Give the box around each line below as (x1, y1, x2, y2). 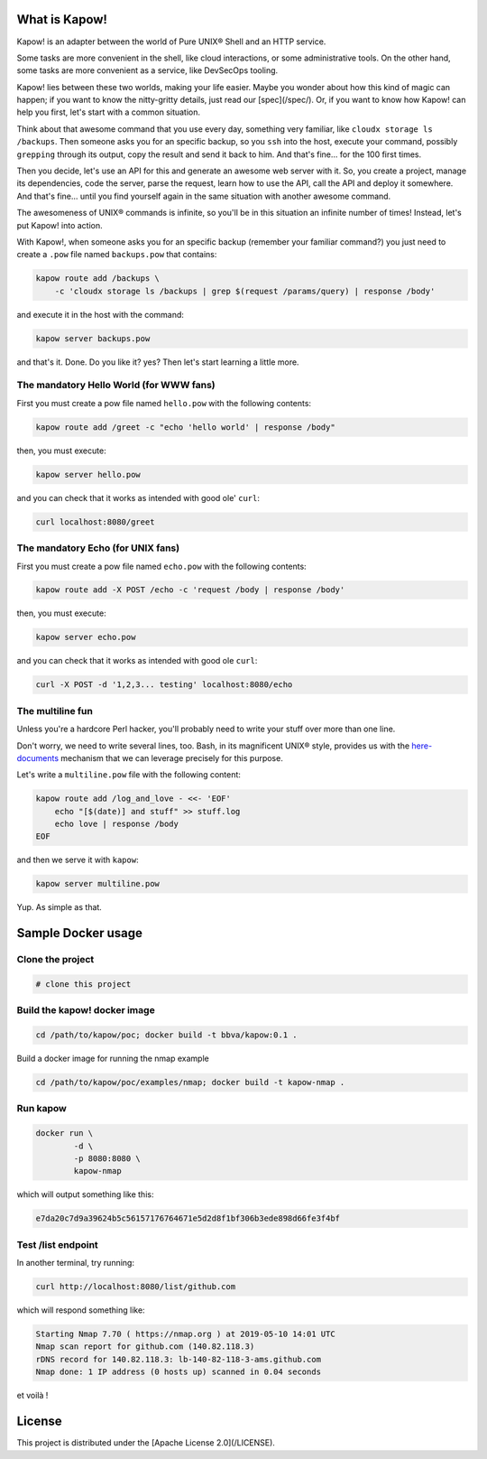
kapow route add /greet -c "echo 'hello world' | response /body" (35, 422, 335, 432)
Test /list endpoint (16, 1238, 98, 1250)
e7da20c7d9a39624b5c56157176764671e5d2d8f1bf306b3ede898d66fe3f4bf (35, 1213, 341, 1223)
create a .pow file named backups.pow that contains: (16, 249, 217, 260)
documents (16, 752, 59, 763)
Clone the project (16, 953, 95, 966)
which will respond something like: (16, 1305, 145, 1315)
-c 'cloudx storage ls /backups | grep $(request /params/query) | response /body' (54, 285, 436, 296)
